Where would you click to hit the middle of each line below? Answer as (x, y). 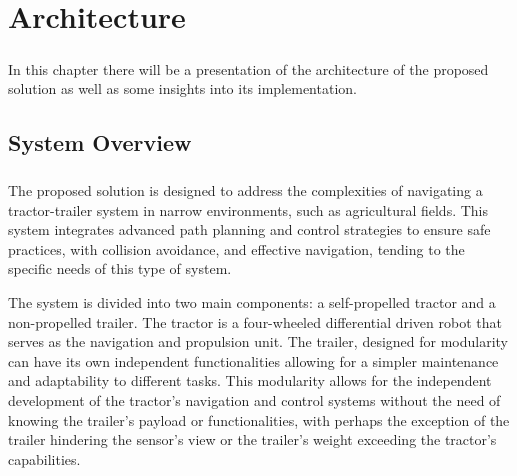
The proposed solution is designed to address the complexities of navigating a (245, 190)
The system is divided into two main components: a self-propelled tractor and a (252, 302)
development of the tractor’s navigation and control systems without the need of (254, 400)
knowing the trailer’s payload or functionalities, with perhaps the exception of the (259, 419)
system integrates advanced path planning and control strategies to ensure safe (249, 229)
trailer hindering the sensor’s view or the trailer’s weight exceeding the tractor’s (252, 439)
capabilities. (44, 458)
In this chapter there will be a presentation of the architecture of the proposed (248, 68)
